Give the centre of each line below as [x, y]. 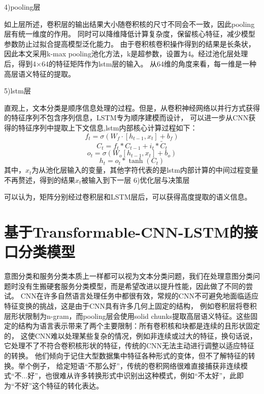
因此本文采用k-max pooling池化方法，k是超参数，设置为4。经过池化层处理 [126, 54]
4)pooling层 [22, 7]
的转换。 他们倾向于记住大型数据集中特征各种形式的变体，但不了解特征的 [126, 356]
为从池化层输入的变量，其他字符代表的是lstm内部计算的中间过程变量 [145, 170]
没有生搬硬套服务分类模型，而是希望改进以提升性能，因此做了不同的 [132, 286]
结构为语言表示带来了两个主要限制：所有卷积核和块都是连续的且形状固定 [139, 326]
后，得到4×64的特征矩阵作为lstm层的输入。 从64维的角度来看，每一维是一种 [130, 63]
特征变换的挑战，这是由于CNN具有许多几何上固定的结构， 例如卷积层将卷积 [130, 306]
